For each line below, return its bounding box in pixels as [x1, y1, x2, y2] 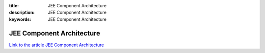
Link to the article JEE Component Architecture [9, 42, 104, 48]
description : [9, 10, 35, 16]
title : [9, 3, 19, 8]
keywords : [9, 16, 31, 22]
